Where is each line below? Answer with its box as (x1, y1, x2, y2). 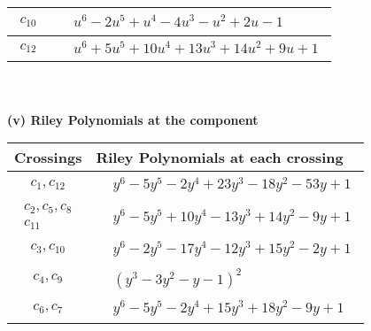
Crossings (14, 147, 82, 168)
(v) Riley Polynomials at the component (7, 110, 259, 128)
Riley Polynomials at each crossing (96, 147, 344, 168)
